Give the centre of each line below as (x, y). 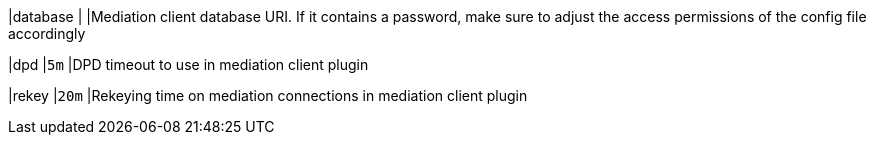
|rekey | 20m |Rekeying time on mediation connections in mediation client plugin (268, 95)
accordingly (47, 33)
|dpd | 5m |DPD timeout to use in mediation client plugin (188, 64)
